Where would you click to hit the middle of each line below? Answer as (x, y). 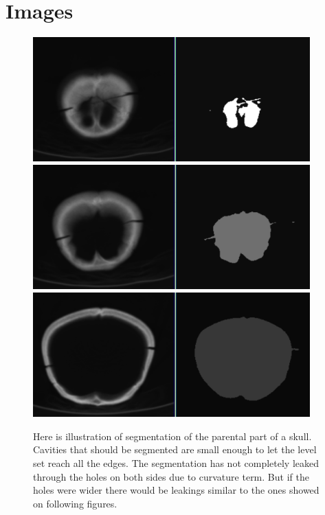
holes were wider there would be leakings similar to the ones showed (176, 490)
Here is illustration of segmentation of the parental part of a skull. (172, 436)
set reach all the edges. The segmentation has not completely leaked (176, 463)
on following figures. (75, 503)
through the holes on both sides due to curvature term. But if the (171, 476)
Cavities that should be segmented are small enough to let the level (175, 449)
